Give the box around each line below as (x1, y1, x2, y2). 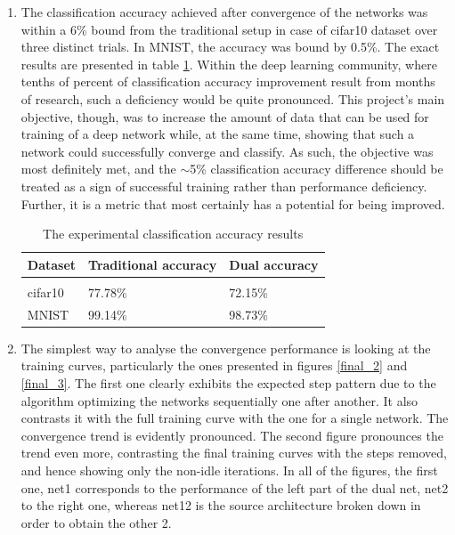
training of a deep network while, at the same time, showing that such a (20, 125, 415, 143)
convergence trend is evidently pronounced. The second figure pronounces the (20, 426, 443, 444)
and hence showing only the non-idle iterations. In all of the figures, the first (20, 460, 438, 479)
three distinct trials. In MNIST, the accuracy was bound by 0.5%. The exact (20, 37, 440, 56)
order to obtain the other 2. (20, 513, 172, 531)
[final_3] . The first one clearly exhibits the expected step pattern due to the (20, 373, 436, 392)
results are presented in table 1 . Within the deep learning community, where (20, 54, 437, 73)
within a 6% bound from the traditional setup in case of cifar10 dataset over (20, 20, 438, 38)
